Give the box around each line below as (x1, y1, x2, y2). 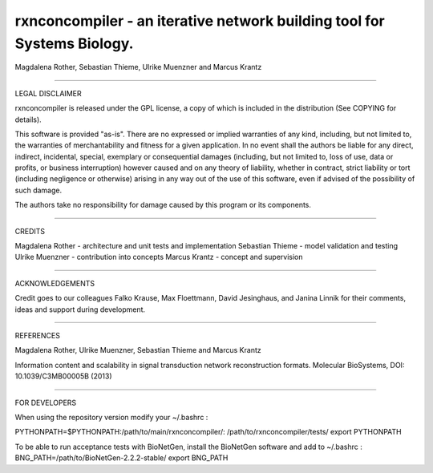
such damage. (14, 185, 63, 195)
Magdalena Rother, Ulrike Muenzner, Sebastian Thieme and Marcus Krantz (14, 346, 261, 355)
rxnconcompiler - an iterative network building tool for (14, 12, 385, 30)
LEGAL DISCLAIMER (14, 88, 82, 98)
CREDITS (14, 226, 46, 236)
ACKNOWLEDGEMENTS (14, 278, 95, 288)
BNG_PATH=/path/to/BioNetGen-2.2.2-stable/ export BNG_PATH (14, 453, 229, 463)
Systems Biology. (14, 34, 134, 52)
